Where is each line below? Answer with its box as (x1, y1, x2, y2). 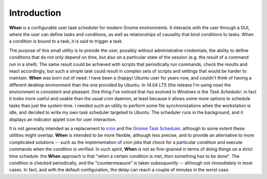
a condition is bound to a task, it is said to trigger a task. (9, 38, 123, 44)
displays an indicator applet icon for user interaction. (9, 116, 117, 122)
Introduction (9, 7, 61, 18)
